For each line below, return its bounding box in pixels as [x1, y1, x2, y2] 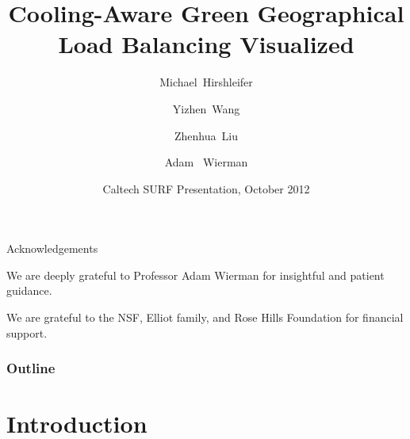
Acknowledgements [6, 240, 98, 257]
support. [6, 324, 48, 341]
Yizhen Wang [172, 100, 240, 116]
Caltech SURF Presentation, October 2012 [102, 180, 310, 197]
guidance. [6, 282, 52, 299]
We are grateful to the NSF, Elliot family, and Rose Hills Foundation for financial [6, 309, 404, 326]
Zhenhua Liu [174, 127, 238, 143]
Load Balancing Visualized [58, 28, 354, 60]
